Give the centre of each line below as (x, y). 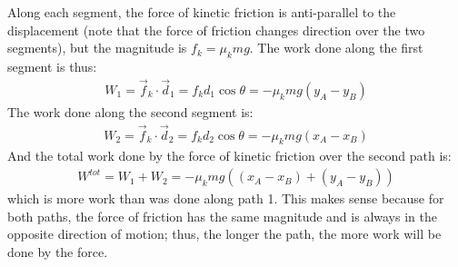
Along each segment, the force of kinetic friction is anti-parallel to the (202, 12)
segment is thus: (52, 66)
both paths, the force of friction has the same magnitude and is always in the (222, 216)
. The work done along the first (336, 48)
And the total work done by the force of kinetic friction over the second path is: (229, 156)
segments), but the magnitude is (97, 48)
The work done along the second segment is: (130, 111)
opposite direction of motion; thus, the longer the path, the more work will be (224, 234)
